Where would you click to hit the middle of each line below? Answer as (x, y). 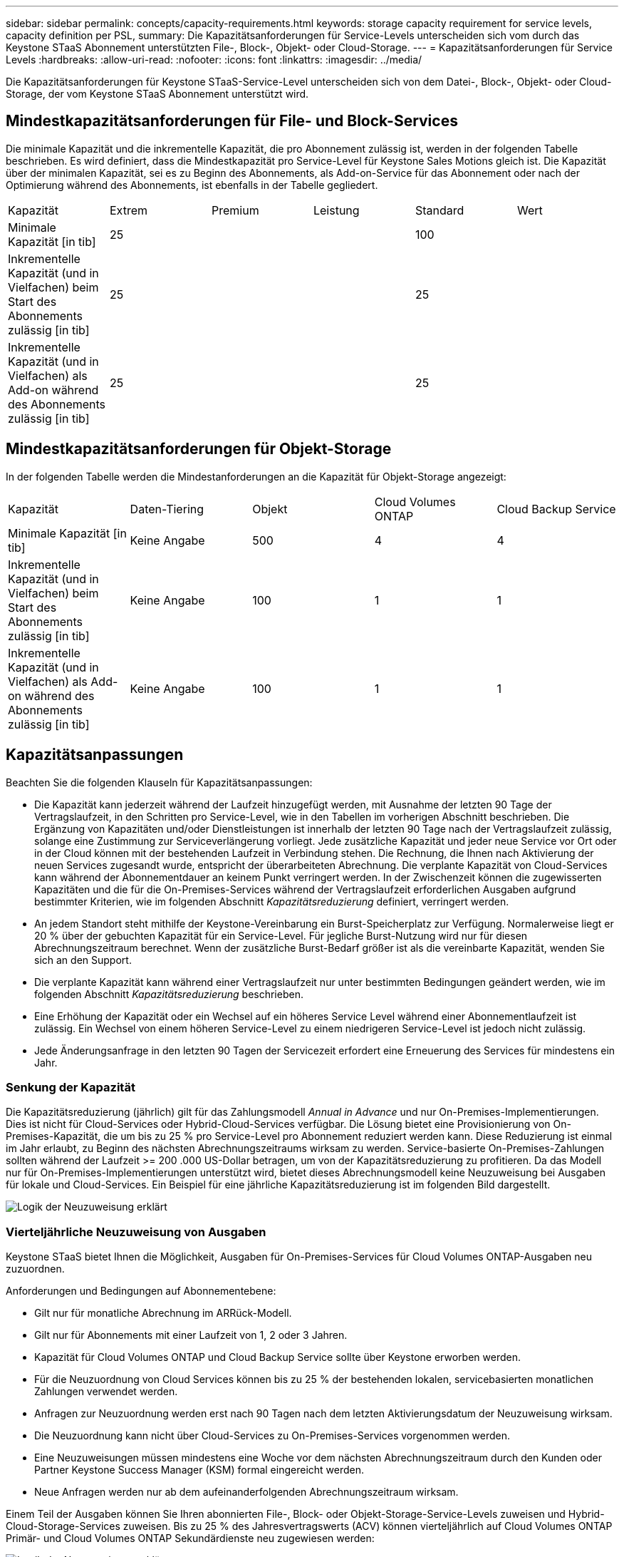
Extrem (128, 210)
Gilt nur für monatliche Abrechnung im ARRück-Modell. (163, 1313)
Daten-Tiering (167, 509)
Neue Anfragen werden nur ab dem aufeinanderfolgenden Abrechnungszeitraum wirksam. (246, 1492)
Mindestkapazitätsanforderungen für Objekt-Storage (199, 449)
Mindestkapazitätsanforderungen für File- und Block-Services (232, 121)
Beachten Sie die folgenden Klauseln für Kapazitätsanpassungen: (159, 782)
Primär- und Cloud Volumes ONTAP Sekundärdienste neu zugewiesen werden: (190, 1538)
